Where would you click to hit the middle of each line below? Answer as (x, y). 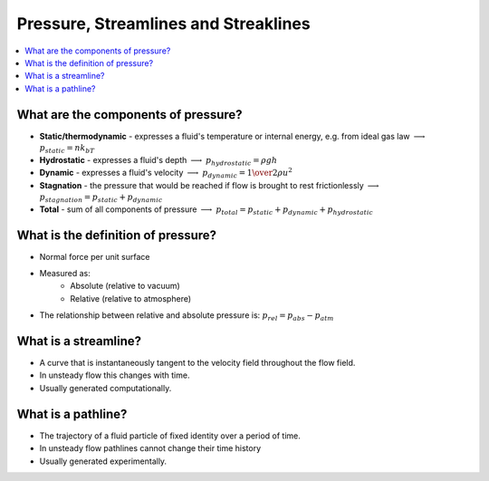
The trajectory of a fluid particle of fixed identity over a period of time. (170, 436)
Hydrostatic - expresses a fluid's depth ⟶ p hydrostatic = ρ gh (158, 161)
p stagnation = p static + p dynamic (101, 197)
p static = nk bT (67, 149)
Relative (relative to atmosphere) (131, 298)
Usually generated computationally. (105, 388)
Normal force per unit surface (95, 256)
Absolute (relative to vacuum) (125, 286)
